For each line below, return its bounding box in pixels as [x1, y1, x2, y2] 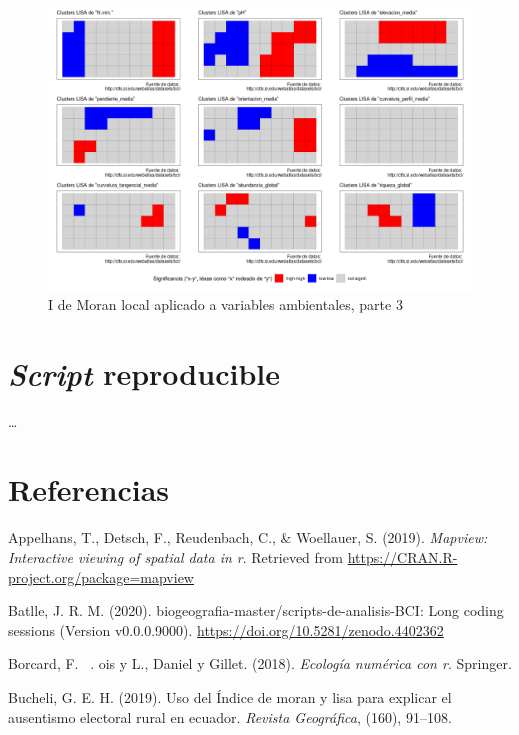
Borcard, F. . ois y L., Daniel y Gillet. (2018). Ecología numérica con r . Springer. [8, 653, 512, 674]
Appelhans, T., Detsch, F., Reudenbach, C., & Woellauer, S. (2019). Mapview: [8, 527, 488, 548]
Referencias [8, 469, 170, 510]
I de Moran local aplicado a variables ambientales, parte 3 [48, 293, 403, 314]
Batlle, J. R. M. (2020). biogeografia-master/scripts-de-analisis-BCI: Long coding [8, 600, 504, 621]
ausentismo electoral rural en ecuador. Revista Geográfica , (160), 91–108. [8, 706, 452, 727]
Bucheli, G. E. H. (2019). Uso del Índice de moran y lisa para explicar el [8, 686, 452, 707]
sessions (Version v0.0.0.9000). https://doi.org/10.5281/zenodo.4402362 [8, 619, 444, 640]
